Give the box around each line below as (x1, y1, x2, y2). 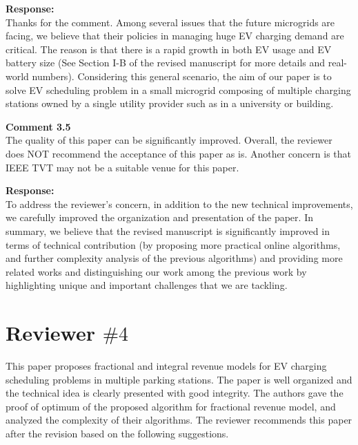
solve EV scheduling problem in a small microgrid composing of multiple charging (6, 82, 351, 97)
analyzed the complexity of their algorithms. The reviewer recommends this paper (6, 413, 352, 427)
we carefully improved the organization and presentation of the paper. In (6, 210, 313, 225)
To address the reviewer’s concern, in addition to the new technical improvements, (6, 196, 353, 211)
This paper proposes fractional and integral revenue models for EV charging (6, 359, 327, 372)
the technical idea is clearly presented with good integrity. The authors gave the (6, 386, 344, 400)
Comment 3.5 (6, 119, 71, 133)
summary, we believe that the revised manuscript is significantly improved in (6, 223, 330, 238)
